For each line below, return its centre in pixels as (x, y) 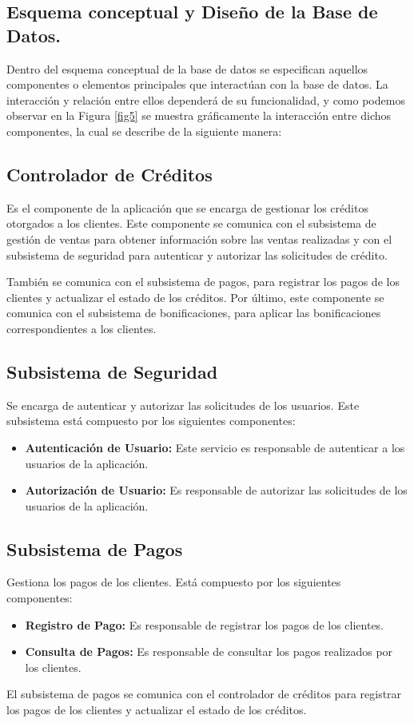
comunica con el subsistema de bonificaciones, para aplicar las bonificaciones (194, 313)
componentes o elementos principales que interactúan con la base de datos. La (197, 84)
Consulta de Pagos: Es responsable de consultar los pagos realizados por (209, 651)
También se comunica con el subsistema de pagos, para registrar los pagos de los (203, 282)
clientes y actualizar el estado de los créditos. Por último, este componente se (195, 297)
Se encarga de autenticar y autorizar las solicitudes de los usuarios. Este (183, 405)
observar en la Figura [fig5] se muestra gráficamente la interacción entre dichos (199, 115)
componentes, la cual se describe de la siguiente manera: (144, 131)
